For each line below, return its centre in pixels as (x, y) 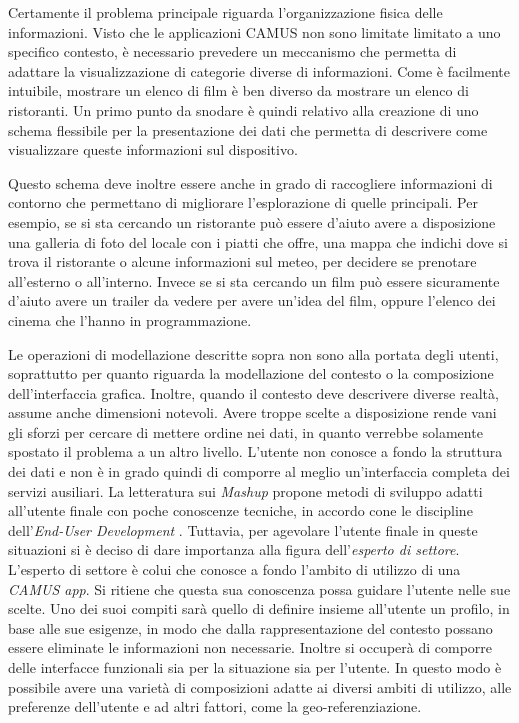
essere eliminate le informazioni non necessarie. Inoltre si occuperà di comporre (250, 647)
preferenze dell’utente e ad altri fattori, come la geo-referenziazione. (215, 706)
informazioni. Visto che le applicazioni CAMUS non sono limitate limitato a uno (254, 31)
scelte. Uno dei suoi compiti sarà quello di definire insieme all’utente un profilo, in (259, 608)
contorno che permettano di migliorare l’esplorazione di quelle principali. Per (243, 202)
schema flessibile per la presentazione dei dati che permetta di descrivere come (248, 129)
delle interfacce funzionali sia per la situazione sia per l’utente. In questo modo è (255, 667)
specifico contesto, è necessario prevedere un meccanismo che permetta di (232, 51)
